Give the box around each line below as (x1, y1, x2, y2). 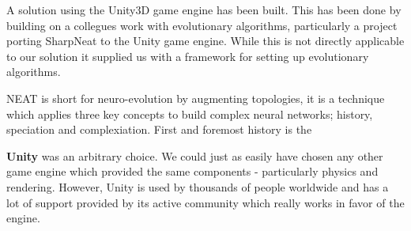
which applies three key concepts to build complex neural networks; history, (6, 105, 373, 122)
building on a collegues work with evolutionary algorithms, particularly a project (6, 17, 398, 33)
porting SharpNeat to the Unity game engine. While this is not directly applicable (6, 32, 405, 49)
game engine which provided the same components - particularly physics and (6, 163, 379, 180)
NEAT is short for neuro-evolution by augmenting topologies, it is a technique (6, 89, 385, 106)
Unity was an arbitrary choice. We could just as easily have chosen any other (6, 147, 383, 164)
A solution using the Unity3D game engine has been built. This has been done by (6, 2, 402, 17)
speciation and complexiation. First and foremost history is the (6, 121, 312, 138)
